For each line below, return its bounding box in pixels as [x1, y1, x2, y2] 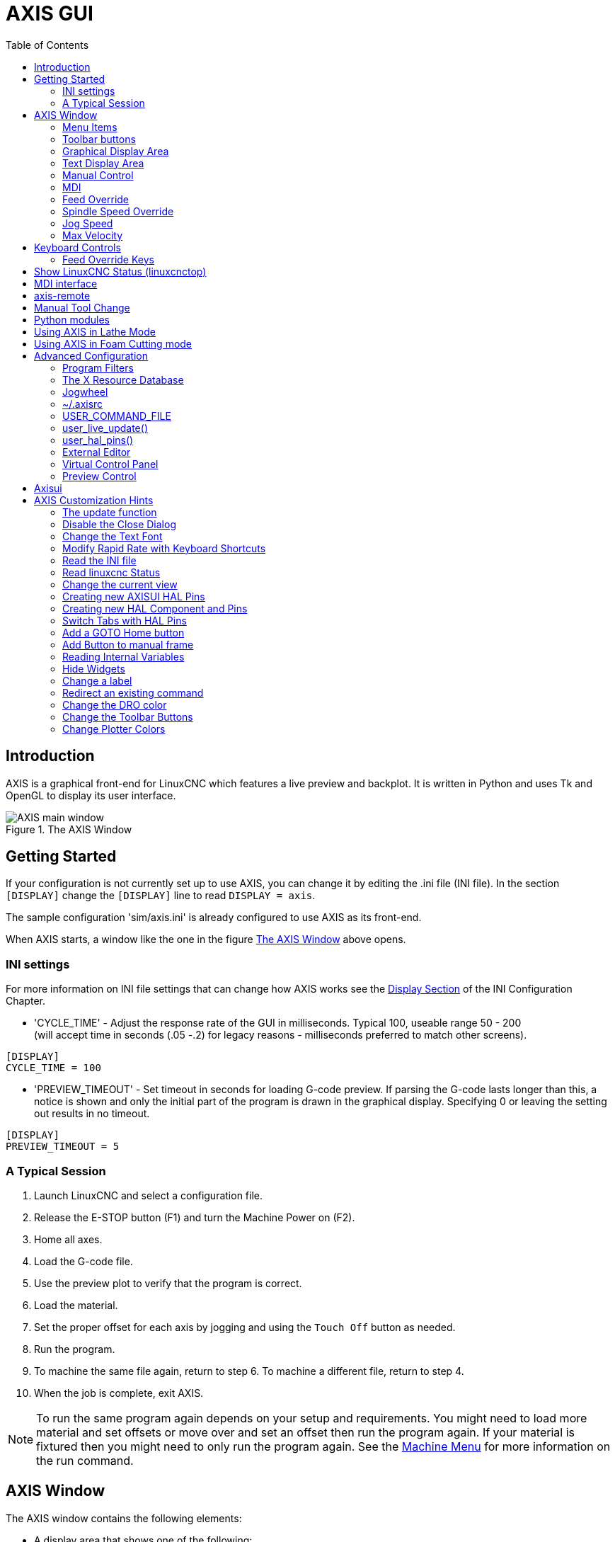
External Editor [62, 445, 131, 458]
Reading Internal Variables [62, 650, 185, 663]
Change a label [62, 674, 132, 687]
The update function [62, 506, 157, 518]
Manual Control [62, 169, 134, 181]
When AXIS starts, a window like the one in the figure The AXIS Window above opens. [6, 933, 406, 946]
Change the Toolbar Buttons [62, 710, 193, 723]
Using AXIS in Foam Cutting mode [34, 337, 192, 350]
